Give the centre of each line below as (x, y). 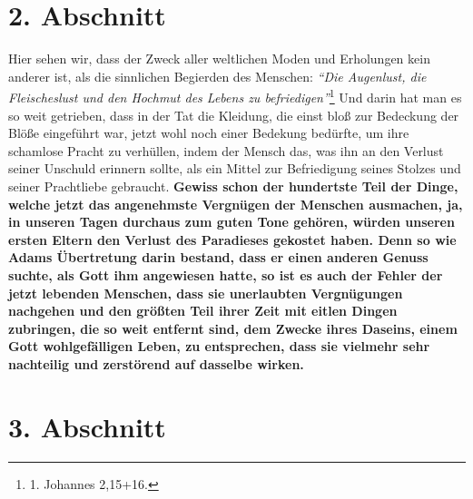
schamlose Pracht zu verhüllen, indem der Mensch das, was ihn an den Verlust (226, 150)
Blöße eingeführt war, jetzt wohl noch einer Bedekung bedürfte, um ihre (209, 133)
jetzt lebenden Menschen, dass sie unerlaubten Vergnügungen (206, 293)
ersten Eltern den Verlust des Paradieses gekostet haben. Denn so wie (232, 239)
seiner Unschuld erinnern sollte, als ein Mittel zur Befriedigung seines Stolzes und (235, 168)
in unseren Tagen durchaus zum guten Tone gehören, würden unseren (232, 222)
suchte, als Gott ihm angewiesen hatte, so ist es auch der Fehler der (226, 274)
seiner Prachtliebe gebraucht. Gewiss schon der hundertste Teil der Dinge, (233, 186)
